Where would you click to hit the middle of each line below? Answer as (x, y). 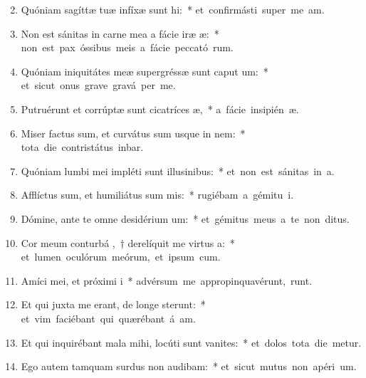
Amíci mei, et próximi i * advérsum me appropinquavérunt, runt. (167, 280)
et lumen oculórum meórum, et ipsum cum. (121, 257)
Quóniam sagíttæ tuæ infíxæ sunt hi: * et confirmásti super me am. (173, 9)
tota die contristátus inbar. (82, 147)
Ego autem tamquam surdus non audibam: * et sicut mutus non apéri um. (189, 366)
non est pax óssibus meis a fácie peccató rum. (127, 47)
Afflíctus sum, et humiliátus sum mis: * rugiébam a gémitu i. (157, 195)
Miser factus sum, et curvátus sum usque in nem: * (133, 133)
